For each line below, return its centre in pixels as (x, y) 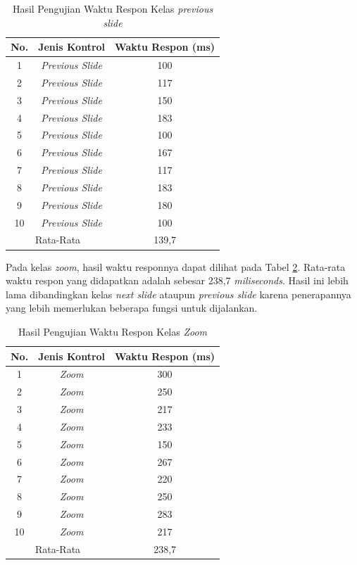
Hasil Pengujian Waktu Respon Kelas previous (113, 8)
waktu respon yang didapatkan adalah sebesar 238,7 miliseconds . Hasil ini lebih (177, 280)
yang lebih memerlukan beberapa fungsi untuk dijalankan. (132, 308)
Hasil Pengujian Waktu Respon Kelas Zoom (113, 331)
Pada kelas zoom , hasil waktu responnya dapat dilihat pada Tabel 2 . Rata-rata (176, 266)
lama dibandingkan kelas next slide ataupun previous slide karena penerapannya (178, 294)
